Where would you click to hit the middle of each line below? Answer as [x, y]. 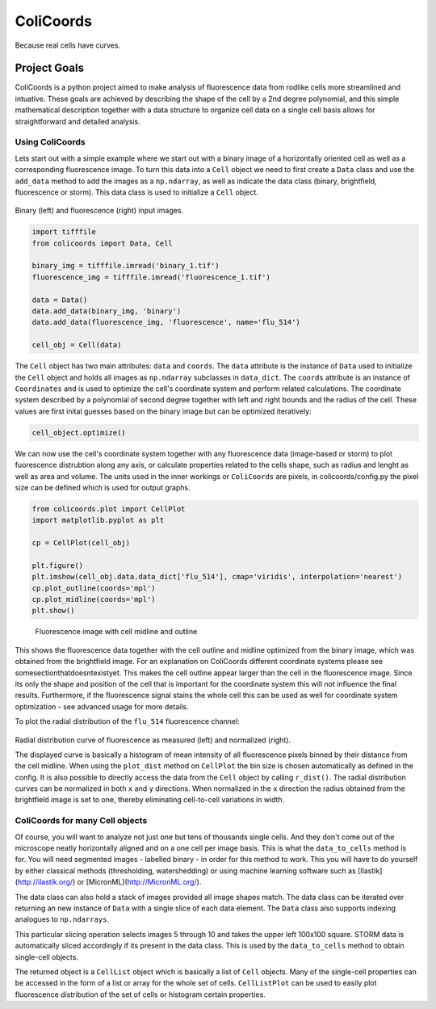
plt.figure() [58, 565]
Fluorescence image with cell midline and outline [116, 632]
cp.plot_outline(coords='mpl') [94, 588]
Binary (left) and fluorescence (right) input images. [99, 211]
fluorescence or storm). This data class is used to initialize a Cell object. [136, 192]
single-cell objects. [46, 956]
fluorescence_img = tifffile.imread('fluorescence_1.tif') [151, 277]
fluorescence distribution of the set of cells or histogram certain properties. [140, 994]
